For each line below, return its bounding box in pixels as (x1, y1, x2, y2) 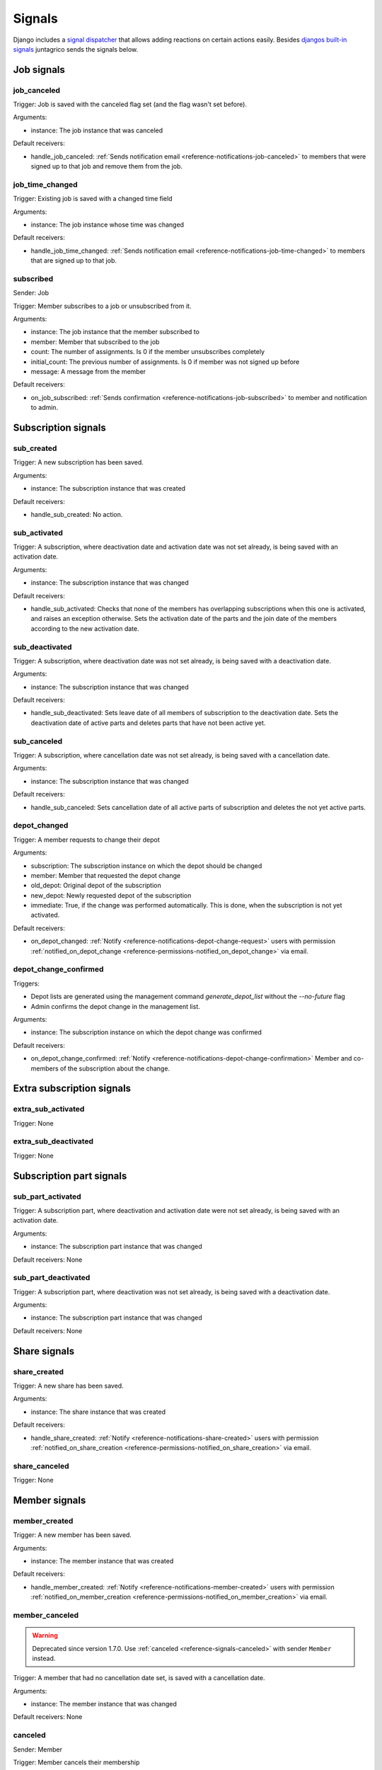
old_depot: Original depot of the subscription (30, 881, 162, 890)
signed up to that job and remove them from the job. (30, 162, 183, 171)
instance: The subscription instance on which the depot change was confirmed (30, 1028, 262, 1037)
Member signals (13, 1494, 86, 1506)
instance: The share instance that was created (30, 1408, 166, 1416)
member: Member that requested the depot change (30, 871, 180, 879)
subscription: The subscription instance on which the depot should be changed (30, 861, 262, 870)
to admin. (30, 404, 59, 412)
